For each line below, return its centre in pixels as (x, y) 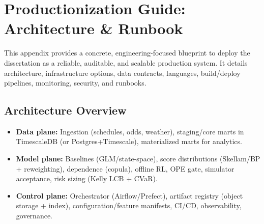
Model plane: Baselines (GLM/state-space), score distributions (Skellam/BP (138, 159)
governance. (34, 216)
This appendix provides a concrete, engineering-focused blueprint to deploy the (127, 53)
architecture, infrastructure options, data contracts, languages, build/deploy (122, 73)
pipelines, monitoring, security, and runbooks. (75, 83)
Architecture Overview (65, 110)
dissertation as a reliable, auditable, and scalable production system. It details (126, 62)
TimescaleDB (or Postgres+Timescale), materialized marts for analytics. (129, 141)
